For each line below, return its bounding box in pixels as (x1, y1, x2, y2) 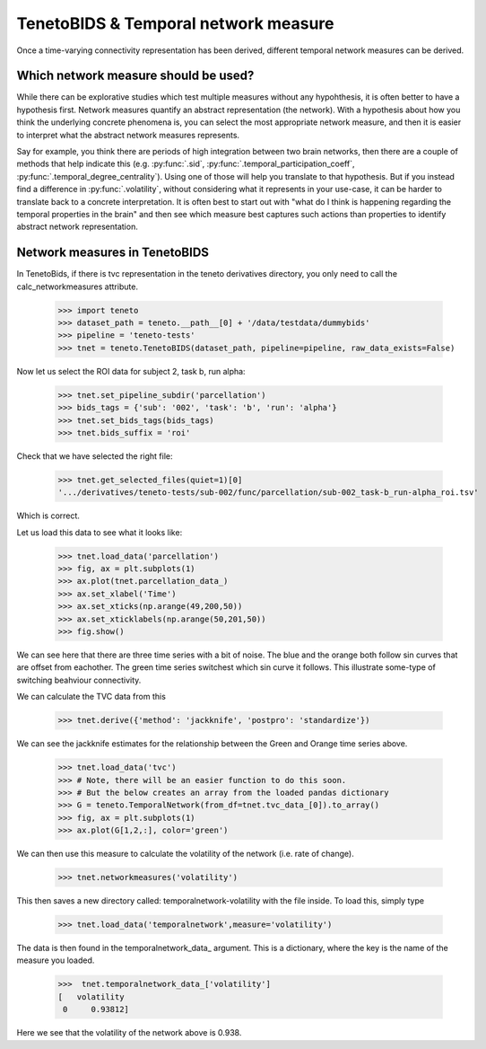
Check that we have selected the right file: (16, 450, 173, 462)
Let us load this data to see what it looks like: (16, 526, 183, 538)
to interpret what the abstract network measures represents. (16, 129, 240, 140)
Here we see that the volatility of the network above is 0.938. (16, 1027, 242, 1038)
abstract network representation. (16, 221, 138, 233)
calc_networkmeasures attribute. (16, 281, 139, 292)
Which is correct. (16, 510, 81, 521)
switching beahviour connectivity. (16, 674, 142, 685)
